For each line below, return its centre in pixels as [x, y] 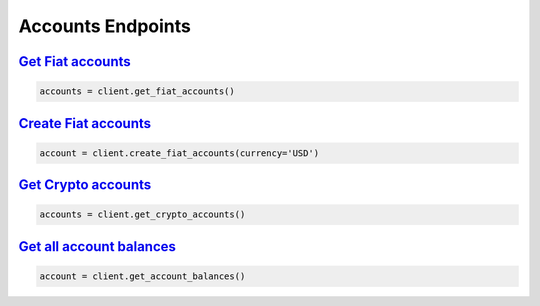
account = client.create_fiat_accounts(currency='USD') [179, 153]
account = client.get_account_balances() [142, 276]
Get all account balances [97, 246]
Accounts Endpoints [105, 26]
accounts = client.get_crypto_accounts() [142, 214]
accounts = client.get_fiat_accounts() [137, 91]
